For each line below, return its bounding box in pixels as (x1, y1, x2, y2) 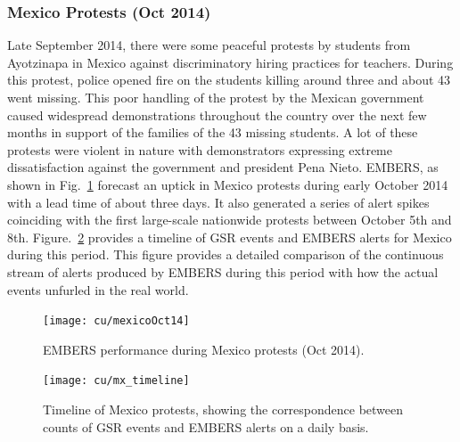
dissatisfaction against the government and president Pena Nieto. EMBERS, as (7, 158, 439, 176)
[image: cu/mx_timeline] (43, 374, 190, 388)
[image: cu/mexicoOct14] (43, 315, 190, 328)
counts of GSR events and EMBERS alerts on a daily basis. (43, 417, 369, 436)
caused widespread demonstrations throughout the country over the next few (7, 105, 427, 124)
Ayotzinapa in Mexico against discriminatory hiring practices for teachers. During (7, 53, 454, 71)
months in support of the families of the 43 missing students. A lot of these (7, 123, 418, 142)
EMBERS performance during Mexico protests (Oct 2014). (43, 340, 365, 358)
